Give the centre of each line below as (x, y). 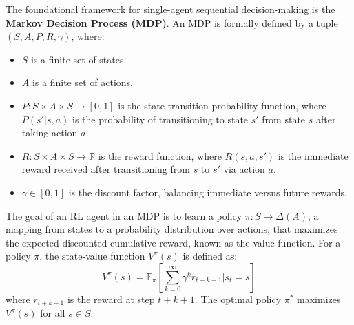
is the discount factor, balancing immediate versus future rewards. (208, 192)
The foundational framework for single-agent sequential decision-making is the (170, 9)
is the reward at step (111, 298)
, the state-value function (92, 256)
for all (53, 313)
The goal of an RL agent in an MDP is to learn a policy (124, 215)
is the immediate (313, 155)
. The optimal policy (238, 298)
